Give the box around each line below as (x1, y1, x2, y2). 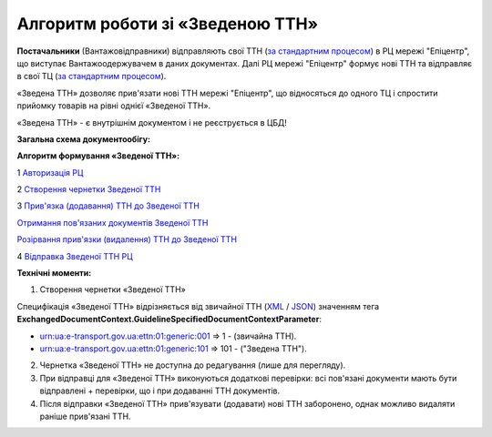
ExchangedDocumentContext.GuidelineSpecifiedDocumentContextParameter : (16, 314, 323, 325)
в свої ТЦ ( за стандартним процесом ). (16, 71, 167, 82)
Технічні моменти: (16, 268, 92, 279)
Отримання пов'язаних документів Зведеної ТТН (16, 217, 209, 228)
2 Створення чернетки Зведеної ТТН (16, 184, 161, 195)
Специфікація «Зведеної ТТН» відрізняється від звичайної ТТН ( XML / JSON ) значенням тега (16, 300, 380, 311)
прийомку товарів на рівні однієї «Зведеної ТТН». (16, 100, 211, 111)
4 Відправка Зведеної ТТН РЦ (16, 250, 133, 261)
